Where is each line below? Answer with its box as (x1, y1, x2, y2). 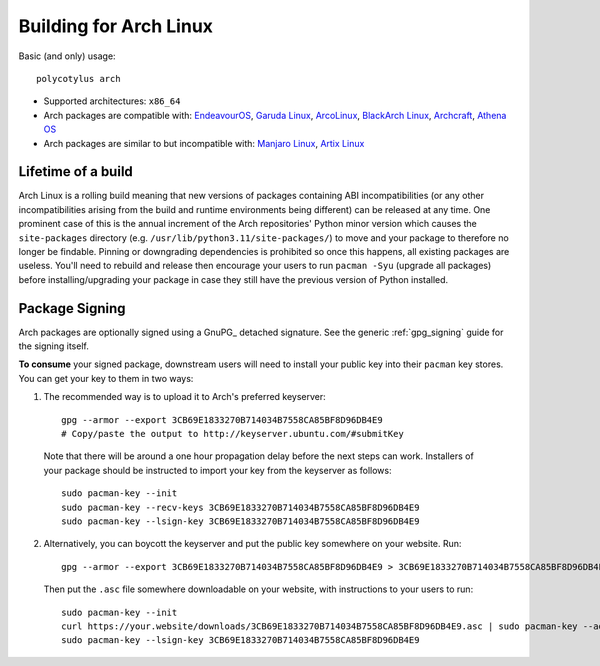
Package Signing (18, 300, 126, 317)
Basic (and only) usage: (18, 50, 116, 62)
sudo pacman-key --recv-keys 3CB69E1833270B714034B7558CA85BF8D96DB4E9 (61, 501, 420, 513)
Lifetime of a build (18, 163, 134, 180)
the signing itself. (18, 340, 89, 352)
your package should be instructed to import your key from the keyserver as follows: (43, 464, 392, 476)
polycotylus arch (36, 73, 121, 84)
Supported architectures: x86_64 (43, 95, 181, 107)
